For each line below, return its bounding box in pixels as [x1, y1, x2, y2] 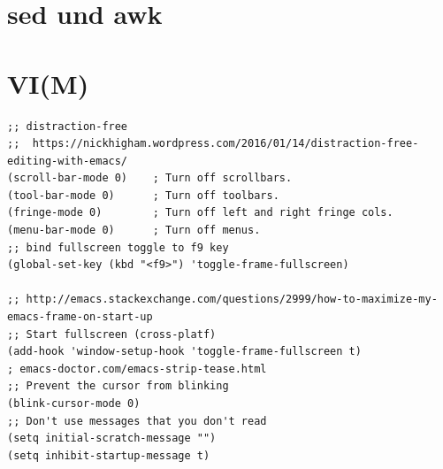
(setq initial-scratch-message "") [7, 432, 217, 445]
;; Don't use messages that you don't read [7, 414, 267, 427]
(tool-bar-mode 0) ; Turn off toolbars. [7, 188, 279, 202]
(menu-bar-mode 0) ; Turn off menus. [7, 224, 261, 237]
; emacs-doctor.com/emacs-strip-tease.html [7, 362, 267, 375]
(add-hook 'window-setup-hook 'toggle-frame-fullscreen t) [7, 345, 362, 358]
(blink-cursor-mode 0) [7, 397, 141, 410]
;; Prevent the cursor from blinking [7, 380, 229, 393]
